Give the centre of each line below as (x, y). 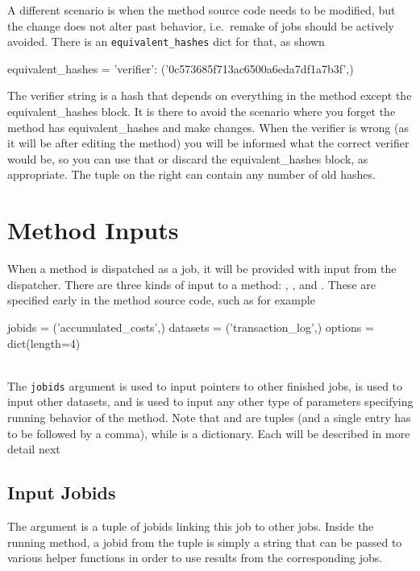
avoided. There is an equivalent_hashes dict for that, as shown (166, 41)
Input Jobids (62, 492)
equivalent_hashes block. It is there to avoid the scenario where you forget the (202, 112)
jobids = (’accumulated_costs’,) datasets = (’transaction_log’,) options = (191, 327)
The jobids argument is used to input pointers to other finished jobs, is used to (205, 385)
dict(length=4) (44, 343)
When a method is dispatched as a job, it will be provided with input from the (202, 269)
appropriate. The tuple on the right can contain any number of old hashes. (191, 174)
